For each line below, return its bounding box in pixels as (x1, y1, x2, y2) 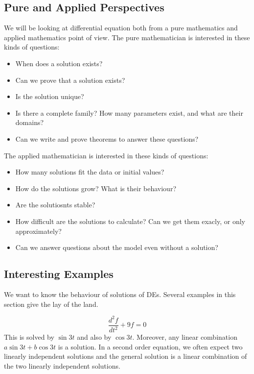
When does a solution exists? (15, 58, 103, 68)
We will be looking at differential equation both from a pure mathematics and (4, 23, 238, 33)
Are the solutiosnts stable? (15, 199, 95, 210)
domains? (15, 117, 44, 127)
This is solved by (4, 332, 54, 342)
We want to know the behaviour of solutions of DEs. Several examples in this (4, 289, 236, 299)
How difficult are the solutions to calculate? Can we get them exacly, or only (15, 216, 245, 226)
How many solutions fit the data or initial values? (15, 167, 164, 177)
